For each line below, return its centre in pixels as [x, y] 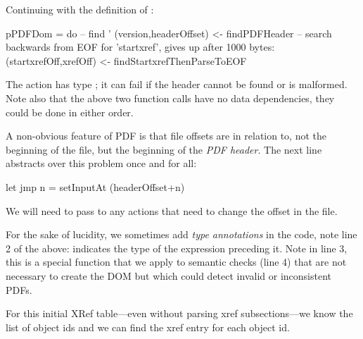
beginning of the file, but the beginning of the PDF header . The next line [164, 149]
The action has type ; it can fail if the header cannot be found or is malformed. [177, 84]
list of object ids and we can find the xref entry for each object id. [148, 327]
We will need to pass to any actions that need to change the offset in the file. [172, 210]
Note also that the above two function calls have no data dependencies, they [170, 98]
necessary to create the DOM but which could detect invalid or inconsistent [168, 275]
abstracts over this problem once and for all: [101, 163]
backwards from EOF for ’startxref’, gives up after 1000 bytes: [140, 47]
